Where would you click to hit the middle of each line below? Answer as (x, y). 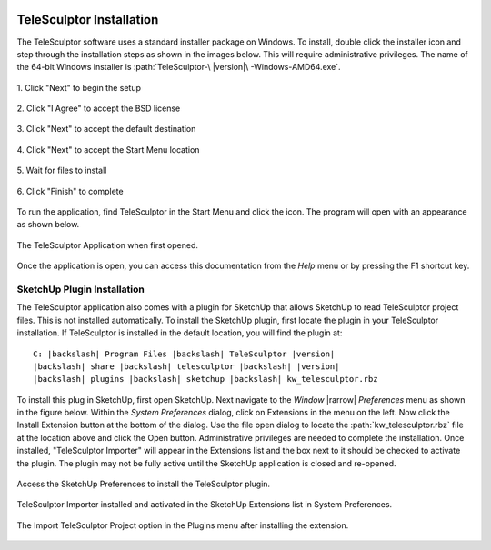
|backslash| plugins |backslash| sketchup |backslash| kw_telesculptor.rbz (205, 379)
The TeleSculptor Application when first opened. (108, 245)
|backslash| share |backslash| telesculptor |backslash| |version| (186, 366)
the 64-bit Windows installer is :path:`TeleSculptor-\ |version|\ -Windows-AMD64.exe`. (179, 67)
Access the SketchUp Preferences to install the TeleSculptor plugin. (144, 484)
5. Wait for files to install (62, 170)
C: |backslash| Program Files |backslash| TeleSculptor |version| (184, 354)
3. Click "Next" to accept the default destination (106, 129)
